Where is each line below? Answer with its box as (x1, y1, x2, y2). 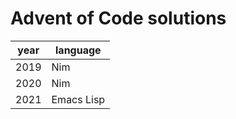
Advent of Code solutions (10, 7, 227, 30)
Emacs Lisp (51, 92, 106, 106)
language (55, 43, 102, 57)
